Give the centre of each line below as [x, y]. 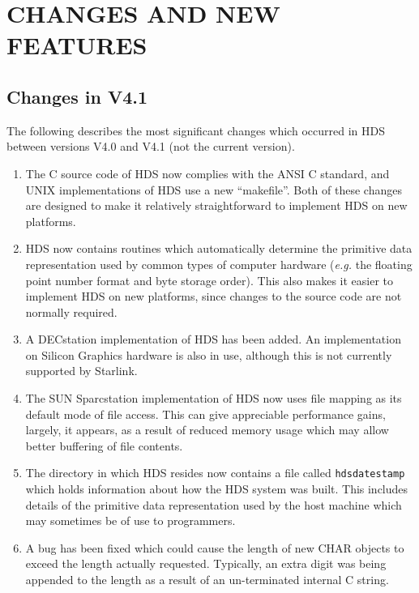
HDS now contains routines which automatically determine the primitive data [219, 248]
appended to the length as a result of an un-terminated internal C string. [207, 580]
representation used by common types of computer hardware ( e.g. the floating [219, 264]
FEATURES [77, 45]
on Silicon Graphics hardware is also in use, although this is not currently [209, 354]
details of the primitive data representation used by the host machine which [214, 504]
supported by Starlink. [81, 371]
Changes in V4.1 [77, 96]
